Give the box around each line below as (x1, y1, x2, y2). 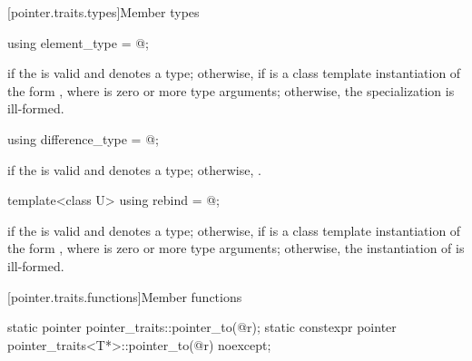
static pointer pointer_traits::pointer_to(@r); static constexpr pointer (7, 317, 397, 337)
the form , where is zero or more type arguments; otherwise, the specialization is (7, 81, 455, 100)
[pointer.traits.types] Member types (7, 3, 200, 21)
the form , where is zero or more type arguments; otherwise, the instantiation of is (7, 239, 465, 258)
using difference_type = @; (7, 129, 159, 148)
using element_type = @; (7, 33, 150, 52)
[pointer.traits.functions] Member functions (7, 287, 242, 306)
